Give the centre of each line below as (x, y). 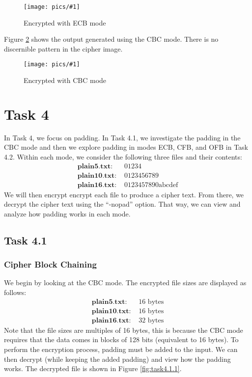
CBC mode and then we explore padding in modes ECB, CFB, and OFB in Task (126, 147)
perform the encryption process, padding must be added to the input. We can (121, 349)
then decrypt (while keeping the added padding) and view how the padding (117, 359)
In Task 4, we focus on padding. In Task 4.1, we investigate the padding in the (122, 137)
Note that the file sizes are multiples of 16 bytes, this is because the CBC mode (124, 330)
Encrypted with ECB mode (65, 22)
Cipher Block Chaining (50, 264)
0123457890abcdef (151, 185)
